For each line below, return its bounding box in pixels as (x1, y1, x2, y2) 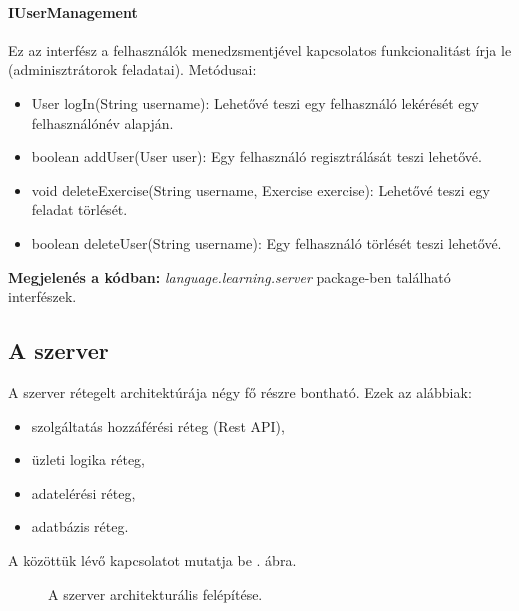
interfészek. (8, 286, 77, 307)
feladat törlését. (31, 199, 128, 220)
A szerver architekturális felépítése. (48, 583, 263, 604)
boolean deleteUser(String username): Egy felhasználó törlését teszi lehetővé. (31, 232, 502, 253)
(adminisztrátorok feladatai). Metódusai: (8, 59, 257, 80)
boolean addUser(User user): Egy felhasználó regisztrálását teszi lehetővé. (31, 146, 482, 167)
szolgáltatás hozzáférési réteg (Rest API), (31, 415, 285, 436)
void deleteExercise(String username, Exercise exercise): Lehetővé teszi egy (31, 179, 490, 200)
